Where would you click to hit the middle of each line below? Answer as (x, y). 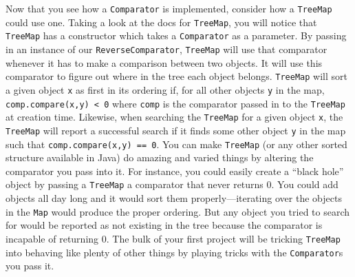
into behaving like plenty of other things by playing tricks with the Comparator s (174, 252)
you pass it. (30, 266)
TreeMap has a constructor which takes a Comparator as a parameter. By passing (176, 35)
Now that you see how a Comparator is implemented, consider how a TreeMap (169, 8)
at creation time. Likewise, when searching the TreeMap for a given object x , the (174, 117)
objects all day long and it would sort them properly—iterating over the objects (174, 198)
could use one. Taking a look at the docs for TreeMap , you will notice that (161, 22)
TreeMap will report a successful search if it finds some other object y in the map (176, 130)
